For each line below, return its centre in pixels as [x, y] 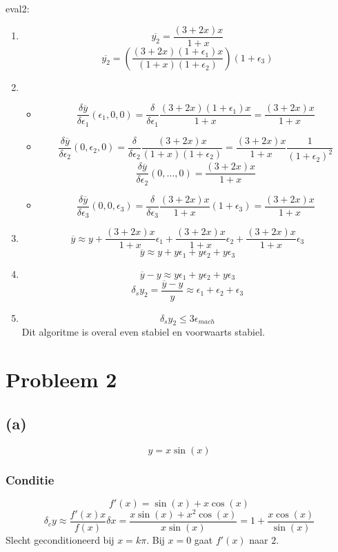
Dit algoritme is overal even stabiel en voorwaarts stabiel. [143, 332]
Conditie [30, 479]
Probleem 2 [61, 379]
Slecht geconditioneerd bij [60, 540]
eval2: [18, 8]
